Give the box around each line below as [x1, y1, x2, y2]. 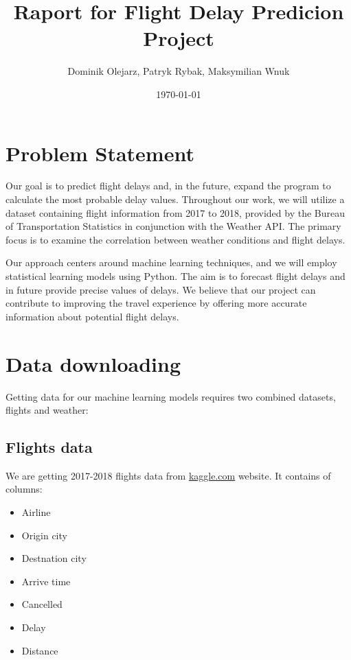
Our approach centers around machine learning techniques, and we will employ [5, 255, 337, 270]
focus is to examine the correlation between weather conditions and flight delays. [5, 232, 346, 246]
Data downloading [5, 349, 181, 377]
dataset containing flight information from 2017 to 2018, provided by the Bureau [5, 205, 345, 220]
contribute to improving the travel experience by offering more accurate [5, 296, 307, 310]
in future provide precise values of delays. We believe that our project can [5, 282, 316, 296]
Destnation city [21, 551, 87, 565]
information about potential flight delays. [5, 309, 179, 323]
